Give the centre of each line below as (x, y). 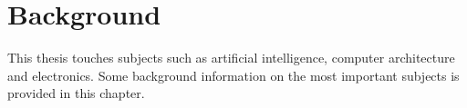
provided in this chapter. (76, 93)
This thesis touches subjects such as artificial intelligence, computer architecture (231, 58)
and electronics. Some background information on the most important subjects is (233, 75)
